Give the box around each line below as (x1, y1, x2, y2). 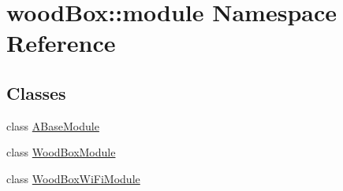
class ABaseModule (6, 117, 99, 134)
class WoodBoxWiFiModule (6, 170, 140, 186)
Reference (6, 27, 116, 59)
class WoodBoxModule (6, 144, 116, 160)
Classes (6, 80, 66, 105)
